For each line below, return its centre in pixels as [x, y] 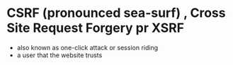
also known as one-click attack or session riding [87, 47]
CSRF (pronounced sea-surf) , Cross [116, 13]
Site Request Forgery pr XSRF [96, 28]
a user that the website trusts [59, 55]
